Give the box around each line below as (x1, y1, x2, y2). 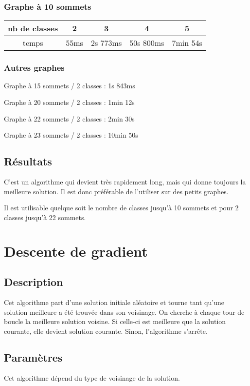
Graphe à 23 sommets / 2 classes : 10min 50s (4, 130, 138, 140)
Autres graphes (4, 61, 65, 74)
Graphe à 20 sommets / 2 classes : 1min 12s (4, 97, 135, 107)
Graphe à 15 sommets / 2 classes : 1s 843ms (4, 81, 135, 91)
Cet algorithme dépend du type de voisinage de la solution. (4, 372, 180, 383)
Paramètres (4, 349, 63, 365)
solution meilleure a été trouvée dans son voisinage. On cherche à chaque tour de (4, 306, 245, 317)
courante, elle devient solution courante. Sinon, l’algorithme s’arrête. (4, 325, 208, 336)
